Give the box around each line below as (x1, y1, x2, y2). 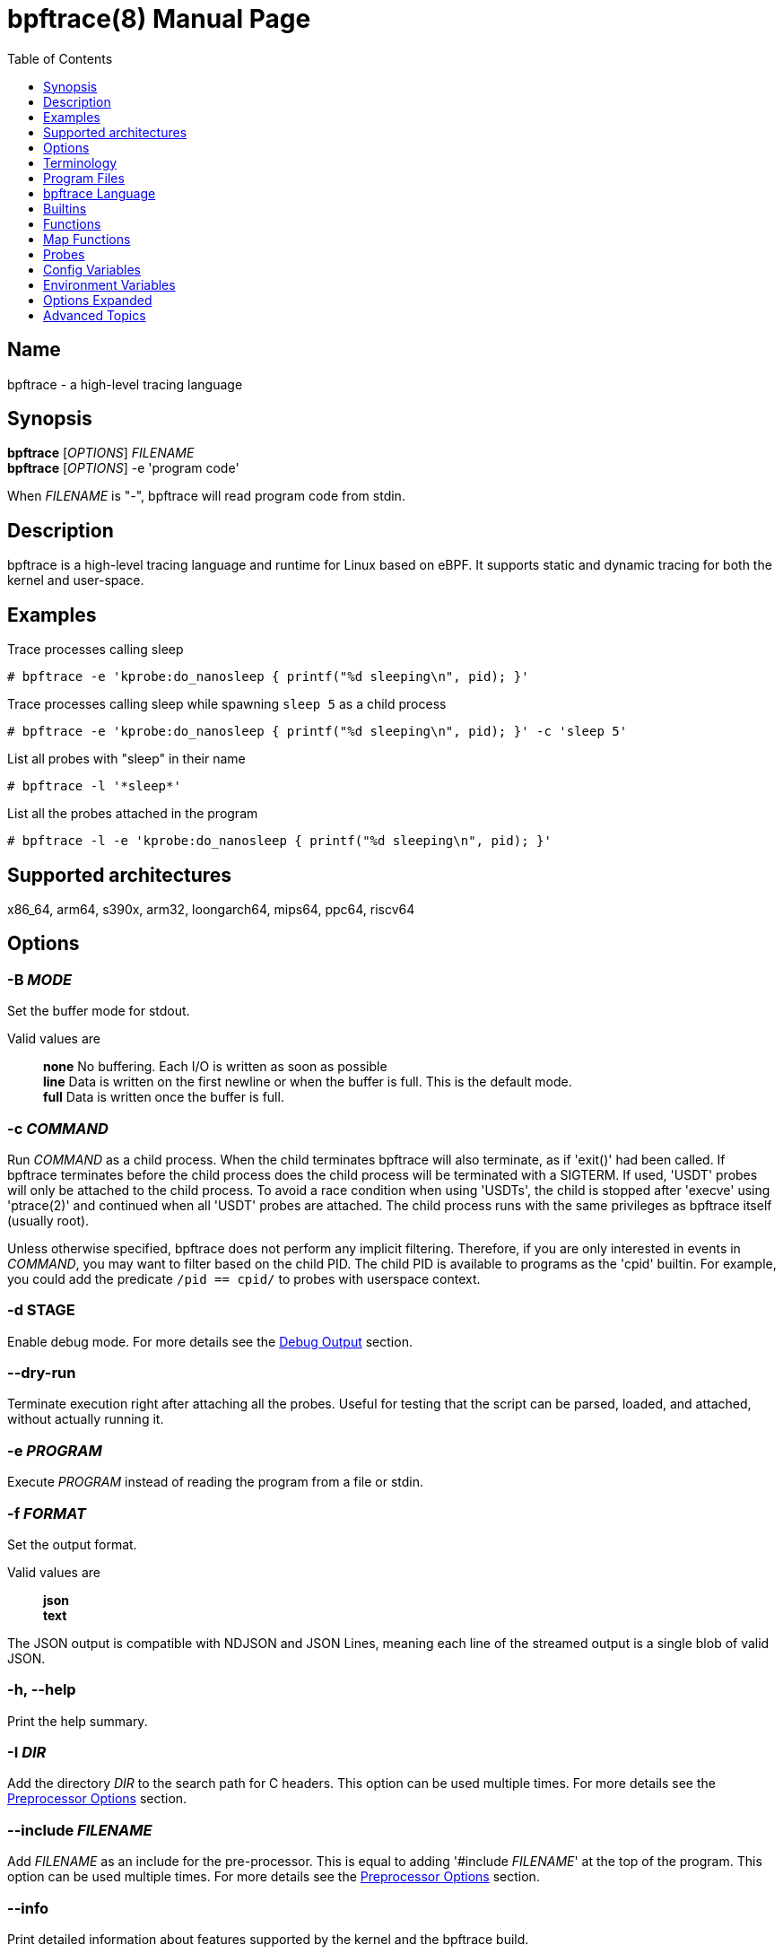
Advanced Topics (43, 307, 146, 323)
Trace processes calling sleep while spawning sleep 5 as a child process (7, 696, 447, 712)
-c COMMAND (7, 1119, 109, 1138)
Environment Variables (43, 276, 176, 292)
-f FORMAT (7, 1504, 86, 1522)
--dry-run (7, 1364, 76, 1383)
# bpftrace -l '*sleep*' (7, 779, 181, 794)
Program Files (43, 170, 125, 186)
